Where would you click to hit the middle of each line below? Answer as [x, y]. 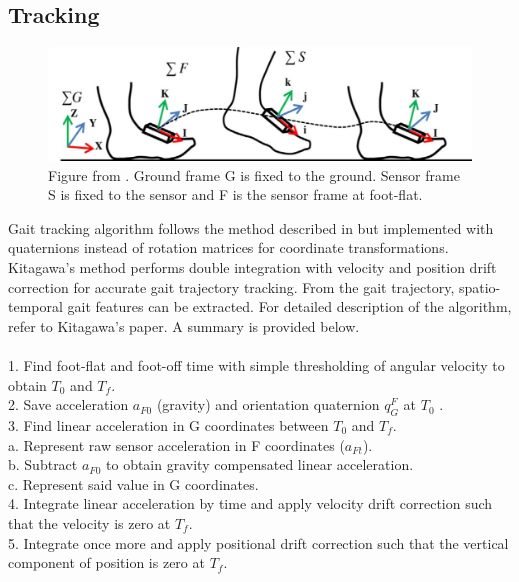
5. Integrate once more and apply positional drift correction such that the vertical [258, 542]
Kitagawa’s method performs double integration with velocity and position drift [252, 267]
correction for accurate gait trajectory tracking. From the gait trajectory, [231, 286]
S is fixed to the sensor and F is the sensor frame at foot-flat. [235, 194]
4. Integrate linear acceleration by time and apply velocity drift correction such [250, 503]
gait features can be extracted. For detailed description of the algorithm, [289, 306]
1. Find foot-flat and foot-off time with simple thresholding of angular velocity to [256, 365]
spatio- [479, 286]
